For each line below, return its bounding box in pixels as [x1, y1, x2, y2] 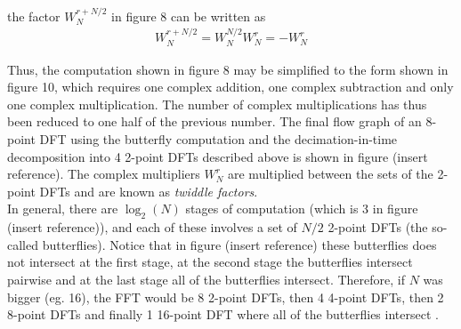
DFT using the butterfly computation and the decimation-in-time [39, 130, 398, 148]
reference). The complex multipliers [7, 164, 200, 183]
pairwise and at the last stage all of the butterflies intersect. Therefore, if [7, 270, 406, 288]
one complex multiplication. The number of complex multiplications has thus [7, 94, 427, 113]
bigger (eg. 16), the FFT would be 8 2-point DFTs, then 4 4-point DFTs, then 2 [7, 287, 444, 306]
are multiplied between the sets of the [227, 164, 433, 183]
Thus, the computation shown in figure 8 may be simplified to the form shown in [7, 60, 449, 78]
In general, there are [7, 199, 118, 218]
